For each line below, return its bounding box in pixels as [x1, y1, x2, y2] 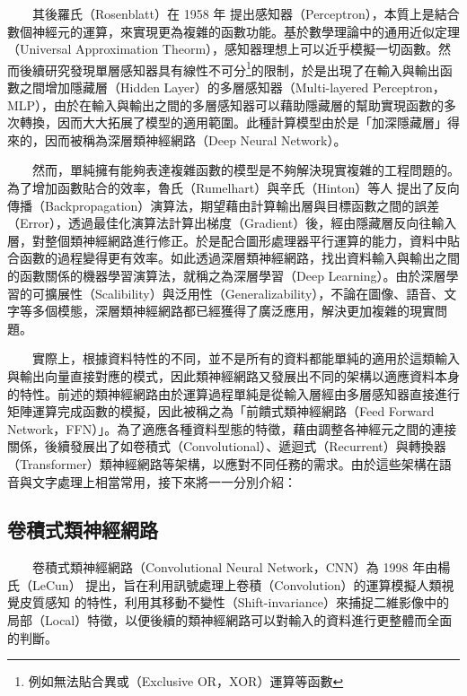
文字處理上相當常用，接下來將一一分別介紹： [31, 472, 296, 491]
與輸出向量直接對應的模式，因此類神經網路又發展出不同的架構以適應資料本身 [7, 366, 460, 385]
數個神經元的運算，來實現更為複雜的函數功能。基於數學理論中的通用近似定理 [7, 22, 460, 40]
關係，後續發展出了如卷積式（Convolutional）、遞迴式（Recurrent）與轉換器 [7, 437, 446, 456]
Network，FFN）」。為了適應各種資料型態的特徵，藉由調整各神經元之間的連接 [7, 419, 457, 438]
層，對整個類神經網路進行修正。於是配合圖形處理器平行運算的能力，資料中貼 [7, 231, 460, 249]
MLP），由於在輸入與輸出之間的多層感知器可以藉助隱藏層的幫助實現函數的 [7, 95, 445, 114]
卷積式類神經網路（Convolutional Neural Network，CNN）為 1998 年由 [31, 558, 438, 577]
